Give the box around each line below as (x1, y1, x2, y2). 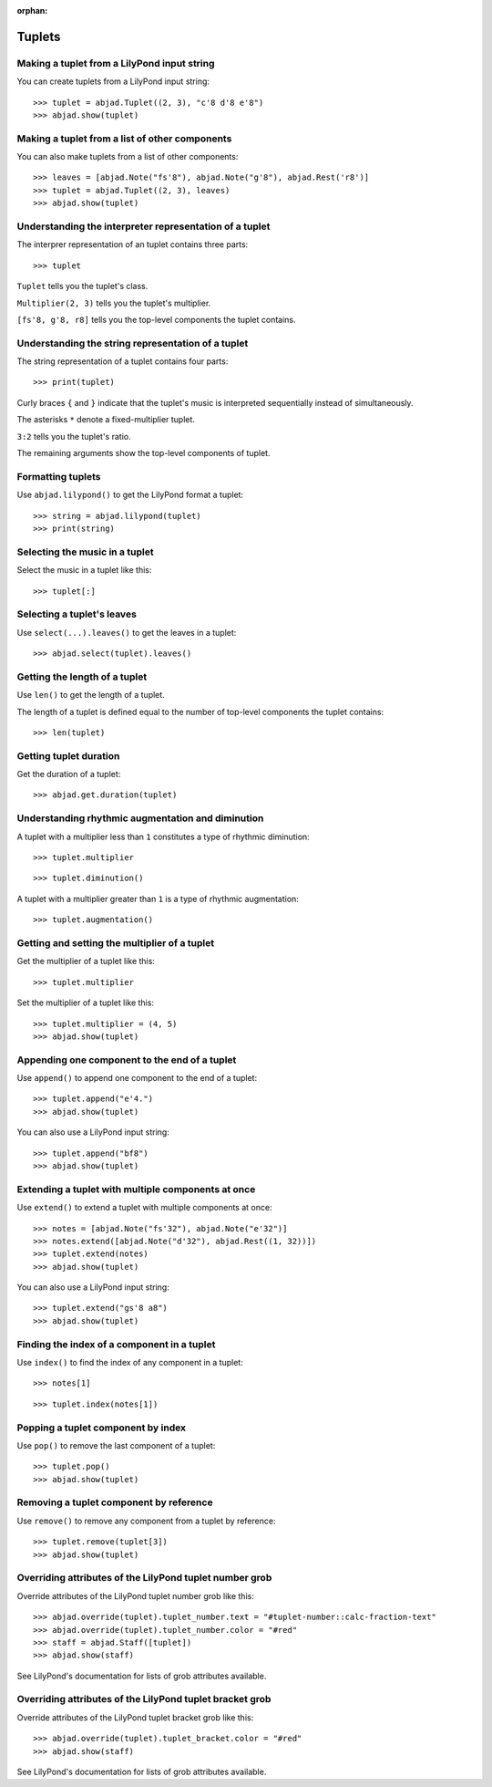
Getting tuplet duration (16, 749, 120, 762)
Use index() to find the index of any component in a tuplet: (16, 1357, 243, 1367)
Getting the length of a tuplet (16, 670, 148, 683)
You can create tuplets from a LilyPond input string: (16, 76, 210, 87)
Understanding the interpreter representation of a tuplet (16, 220, 271, 233)
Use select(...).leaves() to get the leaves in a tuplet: (16, 627, 237, 638)
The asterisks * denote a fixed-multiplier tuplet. (16, 414, 196, 425)
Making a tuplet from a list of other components (16, 132, 232, 145)
